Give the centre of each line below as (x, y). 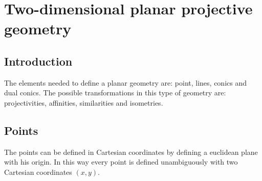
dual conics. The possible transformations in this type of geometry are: (115, 93)
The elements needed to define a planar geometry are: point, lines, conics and (125, 82)
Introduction (38, 61)
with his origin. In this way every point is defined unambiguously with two (121, 162)
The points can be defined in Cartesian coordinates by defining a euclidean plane (131, 152)
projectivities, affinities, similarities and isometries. (84, 102)
